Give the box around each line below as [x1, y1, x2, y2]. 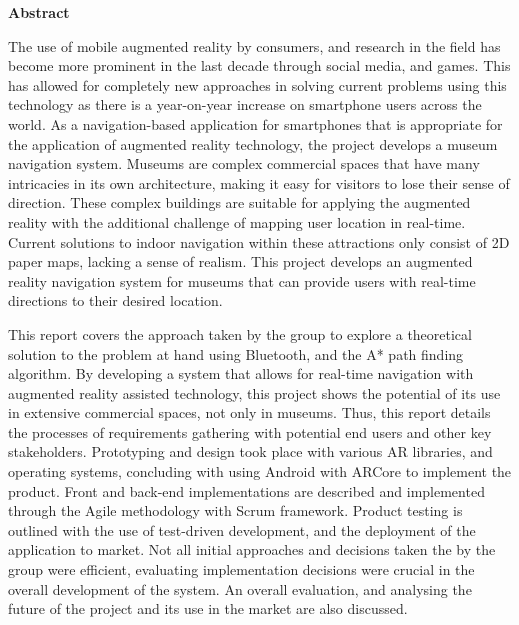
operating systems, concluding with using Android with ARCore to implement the [8, 461, 512, 482]
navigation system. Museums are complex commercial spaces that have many [8, 153, 480, 174]
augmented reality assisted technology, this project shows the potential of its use [8, 382, 501, 403]
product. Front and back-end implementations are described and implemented [8, 480, 485, 501]
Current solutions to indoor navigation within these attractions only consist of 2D [8, 231, 510, 252]
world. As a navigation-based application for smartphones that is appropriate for [8, 113, 503, 134]
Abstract [8, 2, 70, 22]
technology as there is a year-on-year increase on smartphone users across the [8, 94, 482, 115]
